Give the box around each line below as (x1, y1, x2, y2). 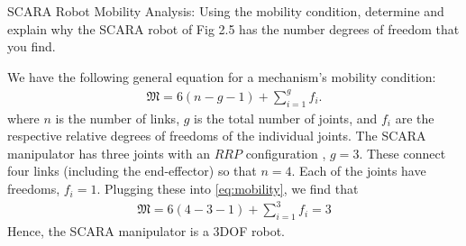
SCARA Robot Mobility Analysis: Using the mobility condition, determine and (7, 2, 444, 20)
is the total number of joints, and (194, 108, 378, 127)
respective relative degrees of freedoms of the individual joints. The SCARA (7, 126, 426, 145)
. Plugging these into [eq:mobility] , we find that (96, 179, 359, 198)
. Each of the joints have (291, 161, 426, 180)
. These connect (359, 143, 446, 162)
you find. (7, 37, 56, 56)
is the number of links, (55, 108, 180, 127)
